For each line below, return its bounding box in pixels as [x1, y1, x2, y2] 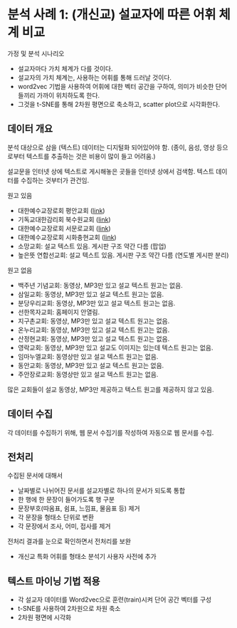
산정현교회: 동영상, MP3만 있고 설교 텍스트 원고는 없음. [17, 334, 170, 342]
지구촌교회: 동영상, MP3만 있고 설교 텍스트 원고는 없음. [17, 316, 170, 325]
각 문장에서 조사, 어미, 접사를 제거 [17, 522, 111, 530]
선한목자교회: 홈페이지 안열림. [17, 308, 100, 316]
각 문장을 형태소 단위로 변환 [17, 513, 95, 522]
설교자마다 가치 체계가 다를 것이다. [17, 64, 113, 73]
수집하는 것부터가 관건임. [20, 176, 90, 184]
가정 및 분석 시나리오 [7, 49, 65, 58]
